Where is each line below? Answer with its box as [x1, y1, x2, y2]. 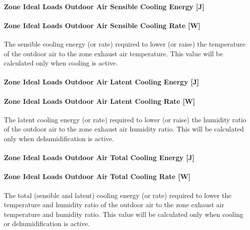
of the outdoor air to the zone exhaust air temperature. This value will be [4, 48, 223, 58]
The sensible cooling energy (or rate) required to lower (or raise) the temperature [4, 38, 246, 49]
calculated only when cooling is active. [4, 58, 118, 68]
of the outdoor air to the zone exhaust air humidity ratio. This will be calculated [4, 124, 244, 134]
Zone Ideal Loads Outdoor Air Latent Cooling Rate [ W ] [4, 96, 195, 106]
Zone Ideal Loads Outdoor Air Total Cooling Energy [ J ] [4, 152, 195, 163]
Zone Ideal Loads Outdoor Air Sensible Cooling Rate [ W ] [4, 20, 201, 30]
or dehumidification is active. [4, 218, 90, 229]
